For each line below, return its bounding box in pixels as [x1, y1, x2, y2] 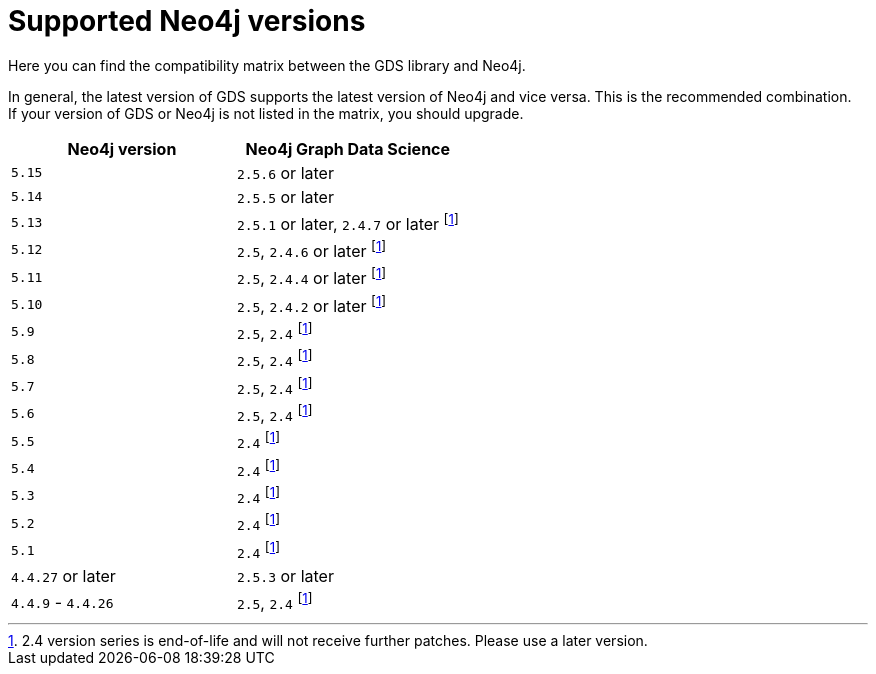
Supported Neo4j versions [8, 4, 366, 38]
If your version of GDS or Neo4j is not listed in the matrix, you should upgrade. [8, 104, 524, 122]
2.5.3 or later [236, 566, 334, 587]
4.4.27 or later [11, 566, 116, 587]
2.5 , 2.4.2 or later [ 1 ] [236, 292, 387, 317]
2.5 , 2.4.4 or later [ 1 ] [236, 265, 387, 289]
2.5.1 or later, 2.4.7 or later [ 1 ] [236, 210, 459, 235]
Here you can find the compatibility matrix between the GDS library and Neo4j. [8, 56, 526, 74]
